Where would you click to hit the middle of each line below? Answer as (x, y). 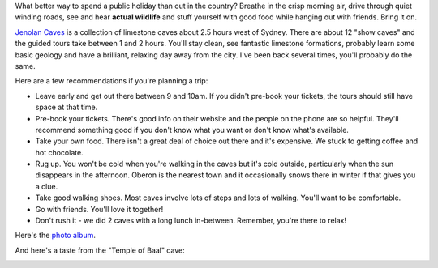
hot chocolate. (60, 152)
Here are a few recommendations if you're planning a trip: (112, 81)
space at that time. (67, 107)
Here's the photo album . (56, 236)
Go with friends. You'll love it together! (99, 209)
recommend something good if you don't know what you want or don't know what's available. (192, 130)
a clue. (47, 186)
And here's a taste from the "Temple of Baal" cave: (100, 250)
